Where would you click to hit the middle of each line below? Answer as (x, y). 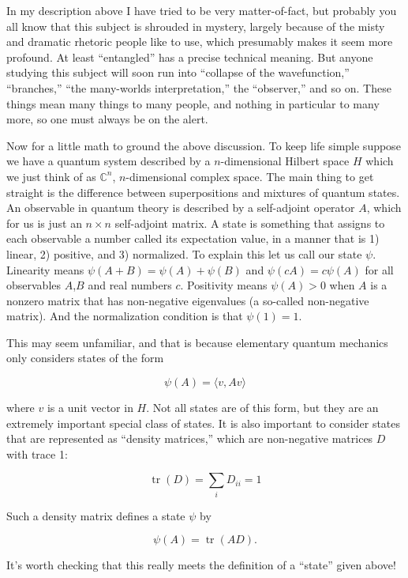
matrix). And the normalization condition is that (125, 316)
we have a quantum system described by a (109, 161)
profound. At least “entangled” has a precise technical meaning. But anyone (190, 57)
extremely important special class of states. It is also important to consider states (204, 423)
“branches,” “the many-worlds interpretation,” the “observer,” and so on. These (199, 87)
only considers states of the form (85, 358)
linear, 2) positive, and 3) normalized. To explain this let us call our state (184, 253)
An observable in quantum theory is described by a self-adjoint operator (181, 208)
